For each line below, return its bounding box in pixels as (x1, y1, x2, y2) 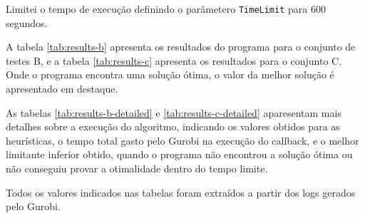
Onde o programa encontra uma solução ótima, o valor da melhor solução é (6, 67, 334, 82)
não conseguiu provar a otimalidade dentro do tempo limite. (6, 161, 268, 175)
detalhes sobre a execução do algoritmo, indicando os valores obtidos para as (6, 119, 340, 134)
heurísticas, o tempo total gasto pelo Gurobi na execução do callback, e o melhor (6, 133, 359, 147)
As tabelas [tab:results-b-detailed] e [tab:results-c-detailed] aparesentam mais (6, 105, 341, 120)
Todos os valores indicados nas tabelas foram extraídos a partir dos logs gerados (6, 185, 356, 199)
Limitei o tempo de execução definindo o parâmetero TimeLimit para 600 (6, 1, 326, 16)
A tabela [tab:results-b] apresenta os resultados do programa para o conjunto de (6, 39, 356, 54)
